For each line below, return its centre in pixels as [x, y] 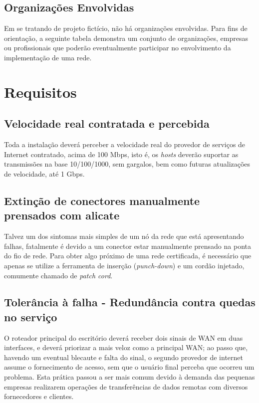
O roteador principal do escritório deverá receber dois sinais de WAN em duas [124, 337]
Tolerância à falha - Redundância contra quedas [130, 302]
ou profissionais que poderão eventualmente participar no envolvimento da [118, 48]
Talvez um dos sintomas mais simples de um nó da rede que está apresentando [124, 236]
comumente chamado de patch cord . [58, 275]
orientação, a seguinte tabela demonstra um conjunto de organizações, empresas [126, 38]
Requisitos [40, 92]
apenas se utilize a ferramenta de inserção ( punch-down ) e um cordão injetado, [124, 265]
